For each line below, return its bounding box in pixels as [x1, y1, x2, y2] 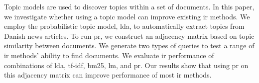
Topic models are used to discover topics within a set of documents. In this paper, [4, 1, 255, 11]
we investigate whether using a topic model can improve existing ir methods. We [4, 11, 250, 21]
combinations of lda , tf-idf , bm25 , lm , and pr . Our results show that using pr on [4, 60, 249, 70]
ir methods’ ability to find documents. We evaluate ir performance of [4, 50, 214, 60]
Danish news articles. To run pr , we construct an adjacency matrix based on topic [4, 30, 255, 41]
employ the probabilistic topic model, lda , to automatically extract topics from [4, 21, 245, 31]
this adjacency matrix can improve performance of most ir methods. [4, 70, 212, 80]
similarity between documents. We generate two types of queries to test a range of [4, 40, 255, 51]
